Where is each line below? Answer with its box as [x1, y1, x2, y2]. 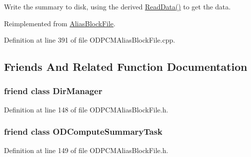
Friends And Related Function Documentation [4, 59, 248, 74]
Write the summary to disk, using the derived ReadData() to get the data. [4, 1, 231, 11]
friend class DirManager [4, 85, 103, 97]
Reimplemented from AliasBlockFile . [4, 18, 116, 28]
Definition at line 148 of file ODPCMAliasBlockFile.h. [4, 104, 168, 114]
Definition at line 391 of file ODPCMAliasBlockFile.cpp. [4, 35, 175, 45]
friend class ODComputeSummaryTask [4, 125, 163, 138]
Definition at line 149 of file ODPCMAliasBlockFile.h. [4, 145, 168, 155]
